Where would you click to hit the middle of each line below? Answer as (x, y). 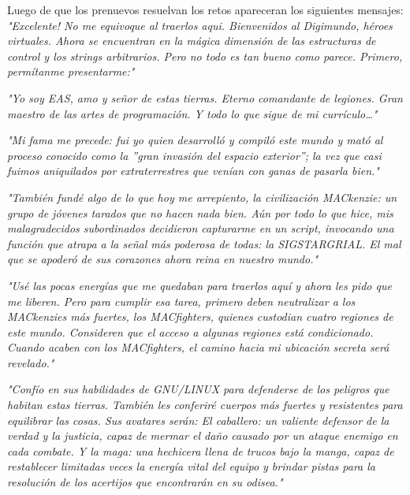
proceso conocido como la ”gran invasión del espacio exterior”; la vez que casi (194, 155)
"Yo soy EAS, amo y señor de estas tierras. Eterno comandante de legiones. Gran (205, 97)
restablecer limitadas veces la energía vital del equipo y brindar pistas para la (192, 466)
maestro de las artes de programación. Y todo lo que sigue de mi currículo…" (192, 113)
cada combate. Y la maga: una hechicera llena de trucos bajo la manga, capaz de (201, 450)
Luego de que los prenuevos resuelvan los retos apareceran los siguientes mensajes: (205, 9)
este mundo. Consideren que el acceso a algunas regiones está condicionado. (190, 331)
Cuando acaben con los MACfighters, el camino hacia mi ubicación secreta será (198, 347)
